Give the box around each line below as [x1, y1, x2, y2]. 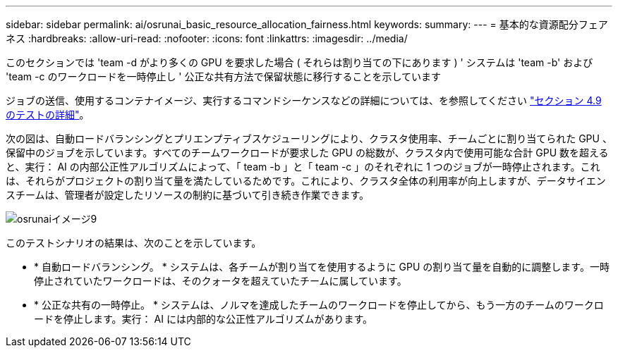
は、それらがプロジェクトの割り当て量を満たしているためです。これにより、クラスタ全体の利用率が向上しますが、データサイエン [6, 175, 606, 187]
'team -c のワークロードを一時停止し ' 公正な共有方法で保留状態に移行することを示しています [6, 70, 442, 82]
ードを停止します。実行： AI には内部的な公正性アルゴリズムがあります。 [34, 313, 373, 325]
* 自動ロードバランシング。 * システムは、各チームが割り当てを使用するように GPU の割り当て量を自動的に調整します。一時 [34, 261, 610, 273]
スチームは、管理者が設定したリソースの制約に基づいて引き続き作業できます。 [6, 189, 370, 201]
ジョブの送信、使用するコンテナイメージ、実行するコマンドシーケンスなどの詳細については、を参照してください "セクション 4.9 [6, 94, 602, 106]
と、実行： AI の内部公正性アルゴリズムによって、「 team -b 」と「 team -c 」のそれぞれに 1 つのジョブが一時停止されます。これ [6, 161, 600, 173]
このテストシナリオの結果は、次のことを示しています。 [6, 237, 262, 249]
